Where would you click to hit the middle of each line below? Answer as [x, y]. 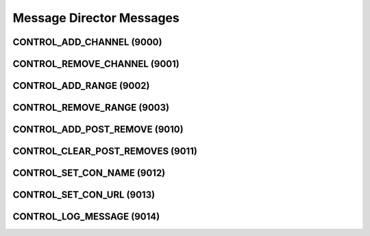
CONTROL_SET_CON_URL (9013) [84, 195]
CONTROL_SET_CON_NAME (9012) [89, 173]
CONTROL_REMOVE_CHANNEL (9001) [96, 64]
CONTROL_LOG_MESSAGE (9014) [86, 217]
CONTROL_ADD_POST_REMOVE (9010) [98, 130]
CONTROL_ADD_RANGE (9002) [81, 86]
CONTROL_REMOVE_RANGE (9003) [91, 108]
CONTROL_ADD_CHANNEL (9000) [87, 42]
